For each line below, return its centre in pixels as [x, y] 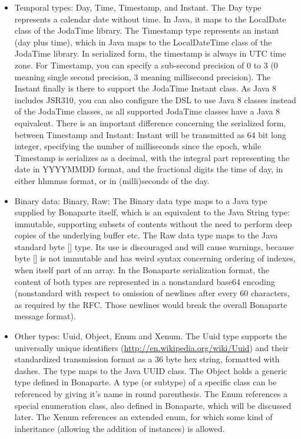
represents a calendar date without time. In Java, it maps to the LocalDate [150, 19]
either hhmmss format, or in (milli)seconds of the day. [112, 180]
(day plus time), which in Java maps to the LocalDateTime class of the [143, 42]
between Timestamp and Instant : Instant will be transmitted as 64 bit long [150, 134]
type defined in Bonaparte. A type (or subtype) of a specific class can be [145, 382]
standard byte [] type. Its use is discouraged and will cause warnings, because [154, 246]
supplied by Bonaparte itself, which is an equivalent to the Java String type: [152, 212]
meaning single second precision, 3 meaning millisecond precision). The [143, 76]
